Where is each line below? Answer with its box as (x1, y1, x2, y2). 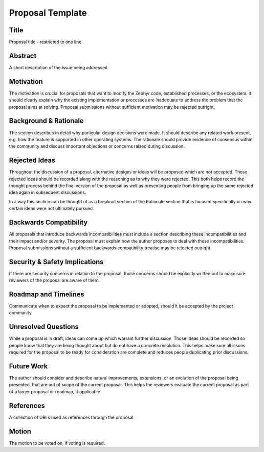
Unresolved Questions (9, 323, 79, 331)
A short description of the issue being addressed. (9, 64, 109, 71)
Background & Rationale (9, 117, 84, 125)
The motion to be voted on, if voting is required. (9, 440, 105, 446)
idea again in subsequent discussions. (9, 190, 87, 195)
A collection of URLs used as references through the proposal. (9, 414, 135, 420)
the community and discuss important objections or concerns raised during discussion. (9, 143, 185, 149)
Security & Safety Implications (9, 258, 104, 266)
